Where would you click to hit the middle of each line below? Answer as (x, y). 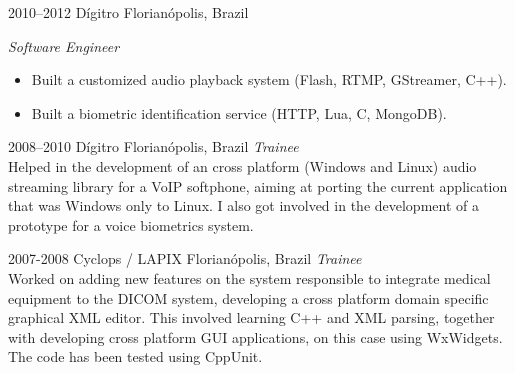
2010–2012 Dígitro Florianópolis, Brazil (128, 12)
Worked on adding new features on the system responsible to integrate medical (249, 277)
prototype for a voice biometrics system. (131, 224)
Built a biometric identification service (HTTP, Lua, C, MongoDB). (239, 112)
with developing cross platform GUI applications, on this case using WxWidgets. (255, 336)
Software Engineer (64, 45)
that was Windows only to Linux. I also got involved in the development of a (243, 205)
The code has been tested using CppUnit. (135, 356)
